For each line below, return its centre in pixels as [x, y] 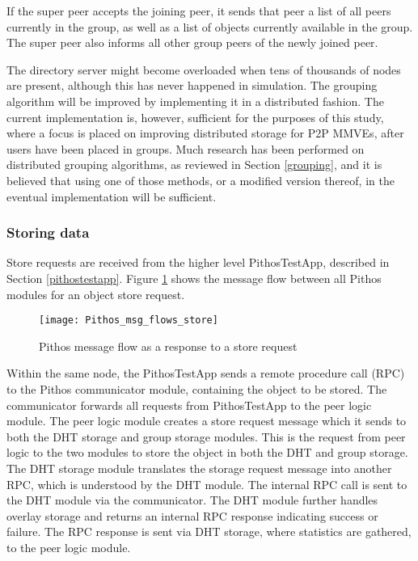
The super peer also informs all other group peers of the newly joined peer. [192, 42]
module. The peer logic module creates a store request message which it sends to [207, 421]
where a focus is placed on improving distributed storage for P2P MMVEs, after [205, 133]
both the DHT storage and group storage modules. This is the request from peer [206, 436]
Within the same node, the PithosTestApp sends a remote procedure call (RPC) [206, 373]
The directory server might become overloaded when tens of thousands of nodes [204, 69]
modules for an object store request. [96, 294]
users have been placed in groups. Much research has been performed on [186, 148]
